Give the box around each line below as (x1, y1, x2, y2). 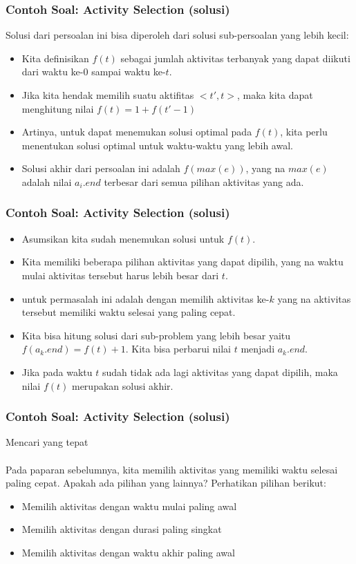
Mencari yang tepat (6, 435, 88, 449)
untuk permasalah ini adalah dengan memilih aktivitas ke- (21, 291, 270, 305)
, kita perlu (280, 124, 328, 139)
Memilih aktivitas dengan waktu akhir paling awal (21, 545, 235, 559)
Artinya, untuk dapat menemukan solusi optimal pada (21, 124, 252, 139)
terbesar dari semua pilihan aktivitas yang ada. (104, 174, 304, 189)
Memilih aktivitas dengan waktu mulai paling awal (21, 498, 237, 513)
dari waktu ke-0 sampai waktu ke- (21, 64, 166, 79)
